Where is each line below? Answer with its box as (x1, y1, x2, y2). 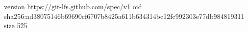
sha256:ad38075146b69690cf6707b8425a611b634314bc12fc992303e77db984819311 (4, 11, 245, 21)
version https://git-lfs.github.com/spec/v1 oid (4, 1, 142, 11)
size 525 (4, 20, 27, 31)
